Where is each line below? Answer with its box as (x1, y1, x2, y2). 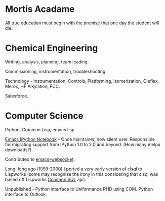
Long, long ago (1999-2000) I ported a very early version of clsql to (5, 166, 142, 172)
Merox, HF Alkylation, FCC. (5, 83, 60, 89)
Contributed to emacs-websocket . (5, 156, 75, 162)
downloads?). (5, 147, 33, 152)
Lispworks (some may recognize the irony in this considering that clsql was (5, 171, 158, 177)
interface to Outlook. (5, 191, 47, 197)
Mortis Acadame (5, 3, 75, 15)
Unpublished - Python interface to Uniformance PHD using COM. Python (5, 186, 153, 192)
